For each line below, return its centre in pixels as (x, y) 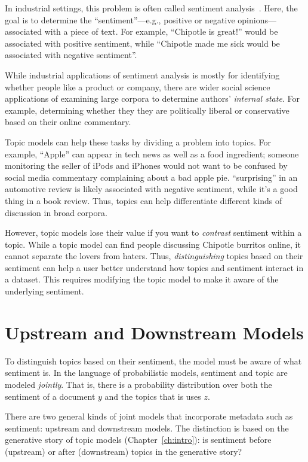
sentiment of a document (50, 396)
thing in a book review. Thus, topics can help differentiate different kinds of (144, 200)
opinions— (257, 19)
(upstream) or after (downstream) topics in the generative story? (124, 451)
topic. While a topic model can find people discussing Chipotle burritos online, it (153, 244)
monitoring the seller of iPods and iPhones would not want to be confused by (146, 165)
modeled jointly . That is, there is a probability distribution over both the (138, 384)
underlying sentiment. (44, 291)
